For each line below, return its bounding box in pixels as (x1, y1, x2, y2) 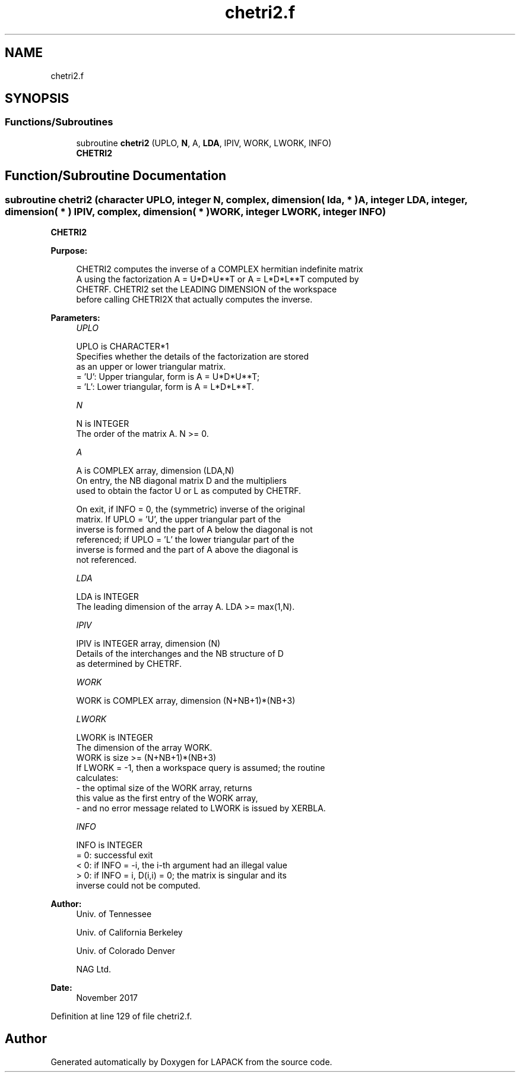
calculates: (76, 773, 119, 783)
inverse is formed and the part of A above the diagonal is (76, 544, 299, 555)
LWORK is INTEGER (76, 732, 153, 743)
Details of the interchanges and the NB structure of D (76, 648, 284, 659)
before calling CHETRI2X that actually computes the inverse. (76, 294, 313, 305)
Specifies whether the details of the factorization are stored (76, 351, 309, 362)
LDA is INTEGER (76, 591, 139, 602)
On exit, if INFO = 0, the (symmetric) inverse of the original (76, 504, 305, 515)
